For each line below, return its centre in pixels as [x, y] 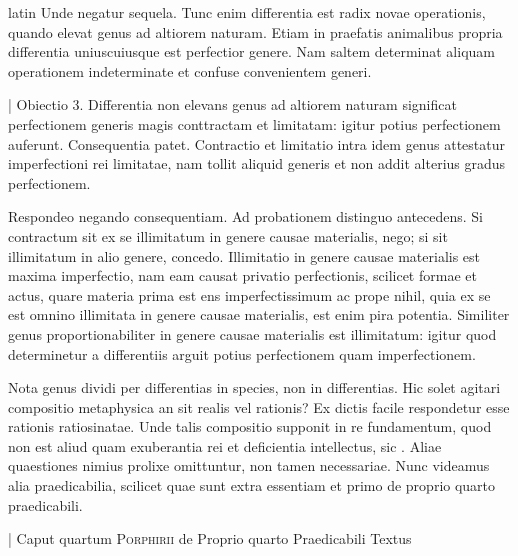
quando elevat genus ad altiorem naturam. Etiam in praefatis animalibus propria [255, 31]
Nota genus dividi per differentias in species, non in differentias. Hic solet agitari [254, 387]
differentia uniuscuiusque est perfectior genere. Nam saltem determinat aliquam [251, 51]
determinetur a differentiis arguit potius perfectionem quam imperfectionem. [242, 353]
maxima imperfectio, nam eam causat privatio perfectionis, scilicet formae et [242, 275]
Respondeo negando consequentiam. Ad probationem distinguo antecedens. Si [246, 216]
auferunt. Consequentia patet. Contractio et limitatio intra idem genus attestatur [257, 143]
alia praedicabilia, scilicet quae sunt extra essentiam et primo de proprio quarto [252, 485]
